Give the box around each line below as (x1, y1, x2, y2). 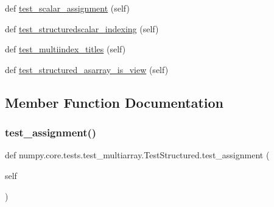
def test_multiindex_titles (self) (5, 43, 126, 55)
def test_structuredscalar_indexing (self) (5, 22, 159, 35)
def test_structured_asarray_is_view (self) (5, 63, 169, 75)
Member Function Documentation (5, 93, 224, 111)
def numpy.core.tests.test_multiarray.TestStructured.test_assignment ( (5, 149, 270, 161)
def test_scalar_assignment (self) (5, 2, 130, 14)
